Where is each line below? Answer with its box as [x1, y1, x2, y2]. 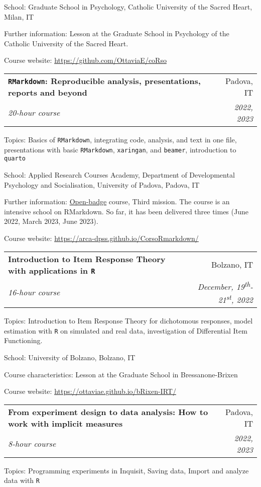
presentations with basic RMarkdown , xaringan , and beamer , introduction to [4, 144, 236, 154]
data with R [4, 475, 40, 485]
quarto [4, 155, 26, 163]
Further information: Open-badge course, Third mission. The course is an [4, 196, 230, 207]
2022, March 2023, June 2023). [4, 216, 98, 226]
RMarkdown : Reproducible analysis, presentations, [8, 74, 201, 87]
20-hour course [8, 107, 60, 119]
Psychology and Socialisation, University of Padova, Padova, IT [4, 179, 200, 190]
